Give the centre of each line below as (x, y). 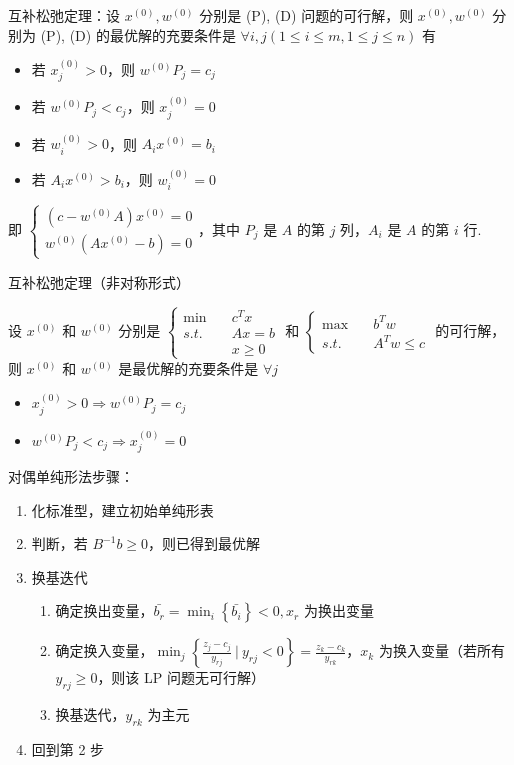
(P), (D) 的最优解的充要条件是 (138, 34)
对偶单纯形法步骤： (71, 476)
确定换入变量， (104, 650)
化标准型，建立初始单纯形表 (122, 509)
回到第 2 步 (68, 749)
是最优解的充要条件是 (188, 367)
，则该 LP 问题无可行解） (181, 677)
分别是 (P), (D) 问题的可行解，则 (306, 15)
